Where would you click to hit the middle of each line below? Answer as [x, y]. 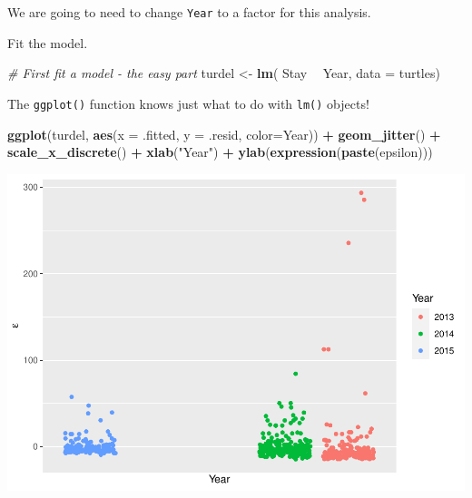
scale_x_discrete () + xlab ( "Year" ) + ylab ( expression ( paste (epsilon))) [220, 152]
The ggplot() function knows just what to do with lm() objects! [188, 103]
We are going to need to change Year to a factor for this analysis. [189, 12]
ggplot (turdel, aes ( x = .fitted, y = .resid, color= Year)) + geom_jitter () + [224, 134]
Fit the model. [48, 42]
